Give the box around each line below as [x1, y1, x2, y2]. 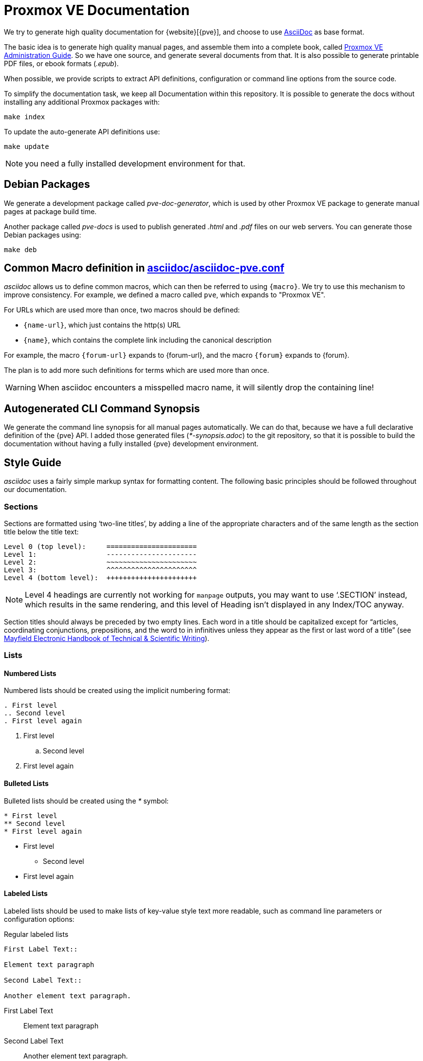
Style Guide [4, 456, 62, 469]
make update [4, 142, 49, 150]
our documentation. [4, 485, 67, 494]
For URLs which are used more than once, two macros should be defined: [4, 306, 240, 314]
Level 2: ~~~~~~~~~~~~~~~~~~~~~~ [4, 558, 197, 566]
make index [4, 112, 45, 121]
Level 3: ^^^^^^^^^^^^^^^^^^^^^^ [4, 566, 197, 574]
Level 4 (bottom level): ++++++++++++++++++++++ [4, 573, 197, 582]
